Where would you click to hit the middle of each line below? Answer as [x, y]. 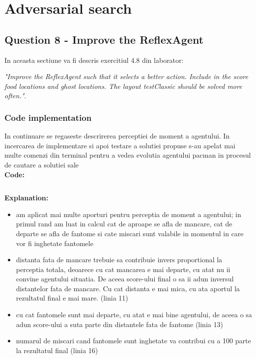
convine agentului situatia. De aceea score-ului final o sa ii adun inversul [125, 279]
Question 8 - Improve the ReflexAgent [104, 39]
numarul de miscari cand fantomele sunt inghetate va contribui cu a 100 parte [133, 341]
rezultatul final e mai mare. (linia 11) [72, 298]
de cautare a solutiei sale [42, 164]
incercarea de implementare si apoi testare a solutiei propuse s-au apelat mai [120, 145]
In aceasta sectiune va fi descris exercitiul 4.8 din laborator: [94, 60]
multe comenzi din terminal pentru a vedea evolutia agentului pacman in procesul [128, 155]
